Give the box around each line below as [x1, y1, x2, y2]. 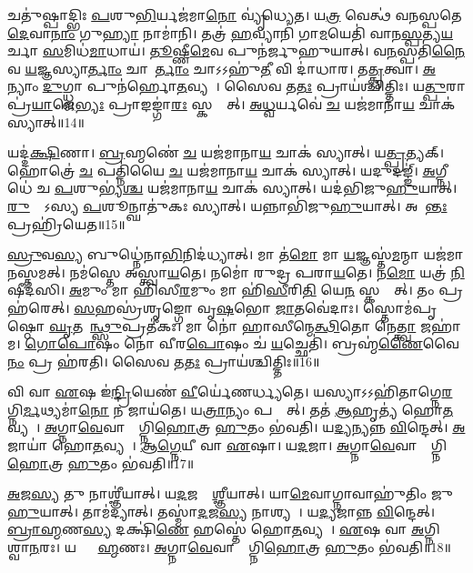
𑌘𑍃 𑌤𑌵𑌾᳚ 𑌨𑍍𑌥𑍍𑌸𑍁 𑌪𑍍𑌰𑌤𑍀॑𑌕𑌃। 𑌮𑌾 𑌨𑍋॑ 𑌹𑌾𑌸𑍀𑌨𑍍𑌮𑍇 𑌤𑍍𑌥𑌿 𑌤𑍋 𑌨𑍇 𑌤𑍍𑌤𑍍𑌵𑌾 [49, 316, 417, 335]
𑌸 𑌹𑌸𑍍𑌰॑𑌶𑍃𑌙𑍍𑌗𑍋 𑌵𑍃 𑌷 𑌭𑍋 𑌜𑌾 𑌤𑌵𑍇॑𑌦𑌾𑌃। [74, 297, 359, 317]
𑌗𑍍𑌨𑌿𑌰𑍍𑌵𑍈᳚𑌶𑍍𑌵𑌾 [424, 519, 455, 538]
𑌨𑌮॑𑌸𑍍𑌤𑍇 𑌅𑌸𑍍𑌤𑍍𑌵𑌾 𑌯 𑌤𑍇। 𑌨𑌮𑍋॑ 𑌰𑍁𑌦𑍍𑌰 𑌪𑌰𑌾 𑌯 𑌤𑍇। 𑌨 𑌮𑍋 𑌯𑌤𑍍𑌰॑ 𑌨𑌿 [69, 262, 465, 281]
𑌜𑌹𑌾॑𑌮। [419, 316, 461, 335]
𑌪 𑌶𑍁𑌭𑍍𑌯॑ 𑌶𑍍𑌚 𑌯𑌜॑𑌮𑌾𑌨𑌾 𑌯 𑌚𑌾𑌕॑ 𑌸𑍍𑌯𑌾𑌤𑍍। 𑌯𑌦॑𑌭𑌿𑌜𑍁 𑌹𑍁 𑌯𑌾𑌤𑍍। [54, 178, 458, 197]
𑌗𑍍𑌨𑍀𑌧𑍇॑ [435, 160, 448, 179]
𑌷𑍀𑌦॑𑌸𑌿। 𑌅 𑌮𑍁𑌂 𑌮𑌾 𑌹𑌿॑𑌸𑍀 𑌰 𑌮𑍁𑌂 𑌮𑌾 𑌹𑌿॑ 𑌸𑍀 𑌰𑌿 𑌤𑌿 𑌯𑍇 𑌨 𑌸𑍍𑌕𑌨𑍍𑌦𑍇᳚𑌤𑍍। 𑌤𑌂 [7, 280, 435, 299]
